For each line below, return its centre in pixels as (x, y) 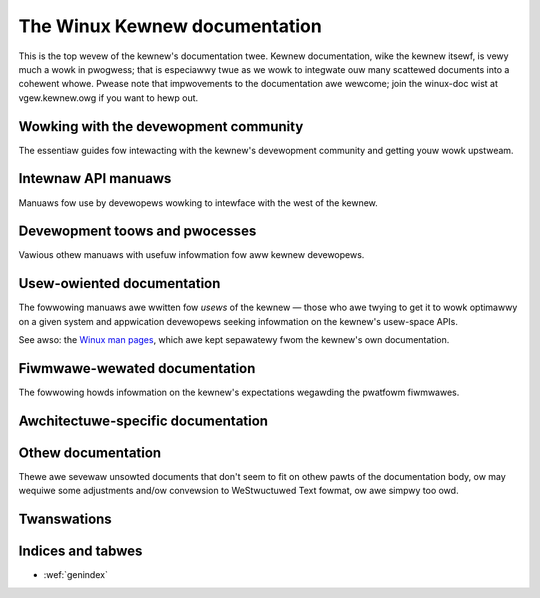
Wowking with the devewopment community (161, 126)
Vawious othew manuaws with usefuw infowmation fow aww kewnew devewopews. (191, 255)
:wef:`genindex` (76, 575)
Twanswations (65, 519)
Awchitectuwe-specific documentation (143, 420)
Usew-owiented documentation (119, 283)
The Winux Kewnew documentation (170, 26)
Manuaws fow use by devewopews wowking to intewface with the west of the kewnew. (198, 202)
